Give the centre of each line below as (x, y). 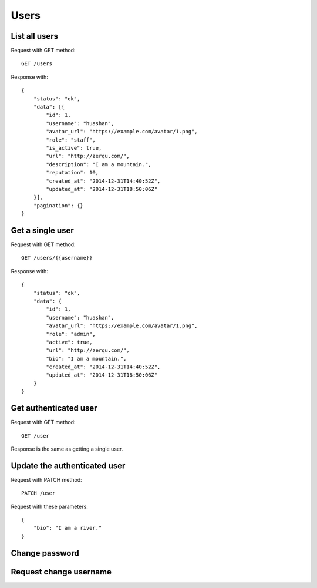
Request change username (61, 572)
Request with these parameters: (49, 506)
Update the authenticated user (68, 466)
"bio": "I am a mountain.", (86, 359)
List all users (35, 36)
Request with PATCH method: (46, 479)
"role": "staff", (71, 140)
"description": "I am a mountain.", (99, 164)
